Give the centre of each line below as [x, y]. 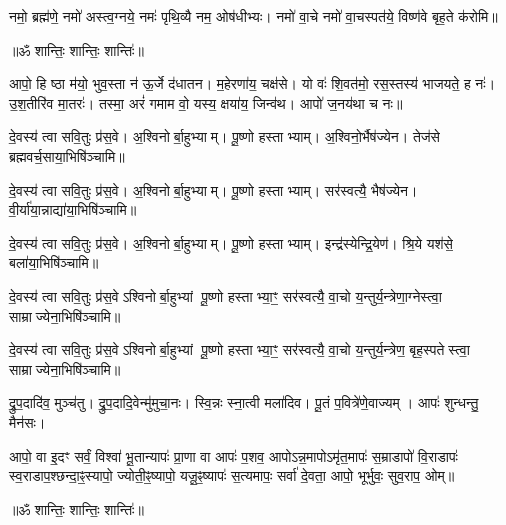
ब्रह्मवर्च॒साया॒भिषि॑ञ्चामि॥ [67, 155]
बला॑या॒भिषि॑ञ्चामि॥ [54, 262]
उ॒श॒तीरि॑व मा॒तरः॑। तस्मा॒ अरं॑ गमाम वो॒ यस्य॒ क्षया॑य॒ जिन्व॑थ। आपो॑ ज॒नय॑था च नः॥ [206, 102]
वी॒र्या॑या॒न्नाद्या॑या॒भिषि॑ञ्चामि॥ [73, 209]
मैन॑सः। [27, 421]
